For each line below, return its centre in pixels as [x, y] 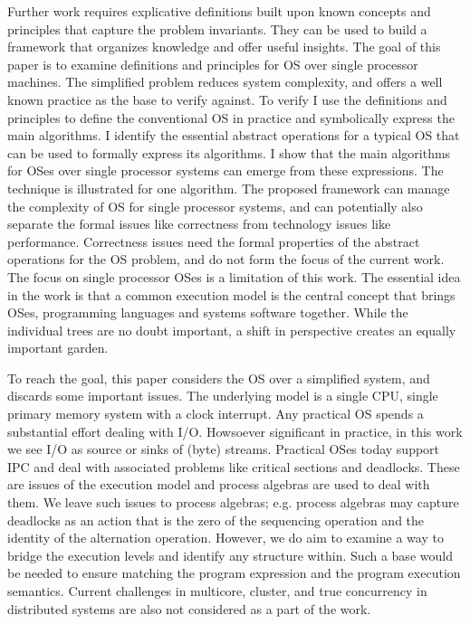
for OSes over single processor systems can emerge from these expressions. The [225, 170]
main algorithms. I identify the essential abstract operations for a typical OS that [234, 135]
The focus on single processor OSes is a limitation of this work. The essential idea [234, 276]
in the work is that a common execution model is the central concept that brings [231, 294]
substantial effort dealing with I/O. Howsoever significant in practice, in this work [235, 431]
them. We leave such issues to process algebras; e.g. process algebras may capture [233, 502]
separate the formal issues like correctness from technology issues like [199, 224]
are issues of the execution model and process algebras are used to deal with [219, 484]
